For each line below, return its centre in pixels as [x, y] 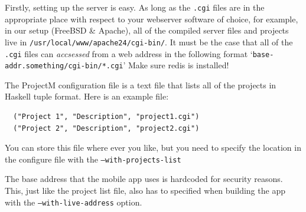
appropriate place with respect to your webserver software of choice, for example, [152, 19]
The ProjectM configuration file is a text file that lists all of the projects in [141, 85]
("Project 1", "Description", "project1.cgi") [106, 117]
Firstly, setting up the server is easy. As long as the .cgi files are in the [135, 7]
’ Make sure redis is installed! [176, 65]
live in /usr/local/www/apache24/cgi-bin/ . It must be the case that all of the [149, 42]
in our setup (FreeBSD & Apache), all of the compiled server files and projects [147, 30]
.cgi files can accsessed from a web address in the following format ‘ [129, 53]
